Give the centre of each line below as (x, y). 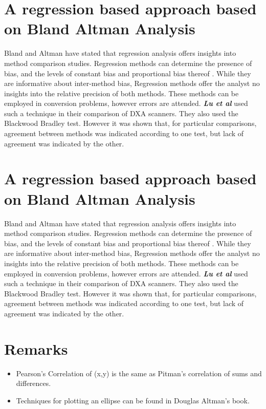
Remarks (36, 348)
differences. (34, 383)
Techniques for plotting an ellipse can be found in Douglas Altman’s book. (133, 400)
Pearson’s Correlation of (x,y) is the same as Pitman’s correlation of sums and (139, 373)
